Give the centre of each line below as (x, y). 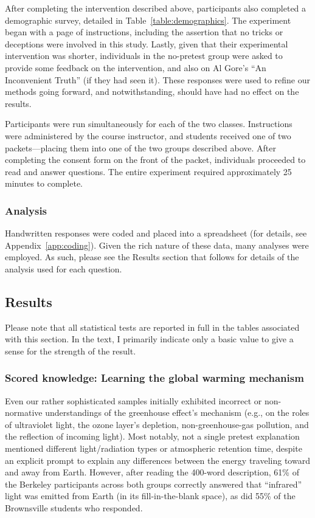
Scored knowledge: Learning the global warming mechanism (154, 378)
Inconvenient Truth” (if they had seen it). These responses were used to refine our (157, 79)
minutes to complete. (44, 183)
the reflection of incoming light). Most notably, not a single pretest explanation (152, 436)
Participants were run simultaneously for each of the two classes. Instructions (149, 124)
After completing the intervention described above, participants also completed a (156, 8)
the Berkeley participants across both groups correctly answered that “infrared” (154, 484)
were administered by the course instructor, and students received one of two (148, 135)
